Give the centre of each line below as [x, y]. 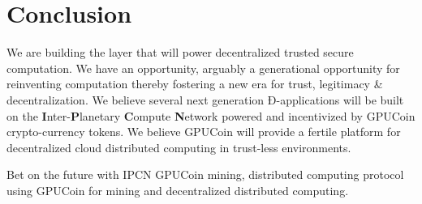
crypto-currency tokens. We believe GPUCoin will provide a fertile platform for [204, 132]
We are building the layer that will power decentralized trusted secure [180, 52]
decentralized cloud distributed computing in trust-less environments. [179, 147]
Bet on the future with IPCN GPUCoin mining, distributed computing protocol [205, 174]
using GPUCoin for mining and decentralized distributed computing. [178, 190]
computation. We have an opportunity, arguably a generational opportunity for [203, 68]
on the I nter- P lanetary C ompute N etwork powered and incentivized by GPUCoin [211, 115]
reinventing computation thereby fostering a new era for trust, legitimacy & [195, 84]
